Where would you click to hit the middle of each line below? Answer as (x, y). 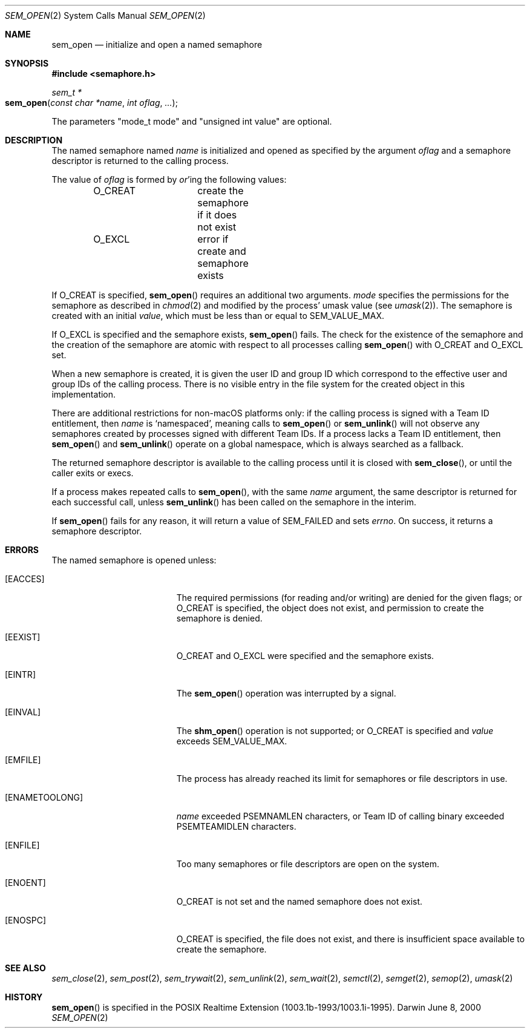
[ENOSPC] (26, 920)
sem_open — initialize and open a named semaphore (157, 44)
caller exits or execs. (93, 473)
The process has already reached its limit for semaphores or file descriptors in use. (342, 779)
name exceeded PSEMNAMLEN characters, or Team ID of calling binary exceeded (340, 816)
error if (213, 239)
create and (222, 251)
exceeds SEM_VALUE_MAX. (232, 741)
